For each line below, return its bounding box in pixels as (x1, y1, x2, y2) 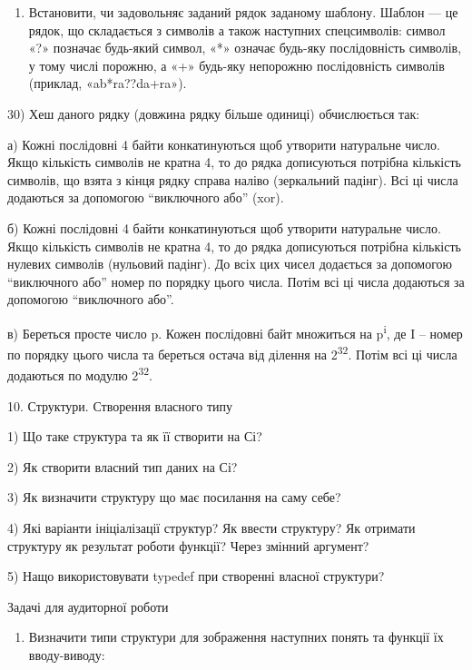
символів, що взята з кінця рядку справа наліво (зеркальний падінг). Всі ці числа (7, 170, 458, 189)
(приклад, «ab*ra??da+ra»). (28, 74, 187, 93)
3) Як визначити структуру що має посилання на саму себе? (7, 488, 341, 507)
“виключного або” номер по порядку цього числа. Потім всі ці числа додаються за (7, 271, 465, 291)
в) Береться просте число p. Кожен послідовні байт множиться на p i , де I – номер (7, 320, 463, 342)
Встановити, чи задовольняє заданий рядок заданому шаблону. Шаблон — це (28, 3, 458, 21)
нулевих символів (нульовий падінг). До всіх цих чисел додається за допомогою (7, 254, 453, 273)
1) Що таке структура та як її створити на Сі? (7, 427, 262, 446)
